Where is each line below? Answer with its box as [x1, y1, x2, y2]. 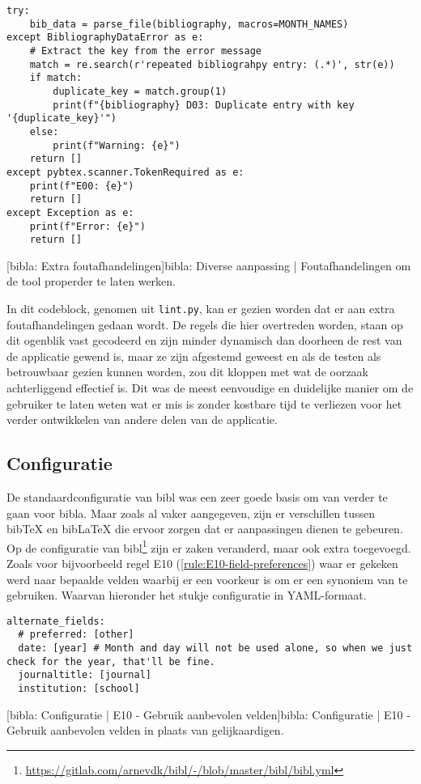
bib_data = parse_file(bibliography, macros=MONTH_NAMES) [29, 18, 349, 30]
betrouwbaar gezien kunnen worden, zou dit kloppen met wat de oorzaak [6, 363, 369, 380]
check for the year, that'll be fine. [6, 655, 215, 667]
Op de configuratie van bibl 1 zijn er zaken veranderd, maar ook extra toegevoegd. [6, 536, 411, 556]
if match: [29, 72, 83, 84]
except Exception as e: [6, 206, 134, 218]
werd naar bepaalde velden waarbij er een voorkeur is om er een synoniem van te [6, 570, 408, 587]
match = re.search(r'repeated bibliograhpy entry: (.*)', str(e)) [29, 58, 395, 70]
